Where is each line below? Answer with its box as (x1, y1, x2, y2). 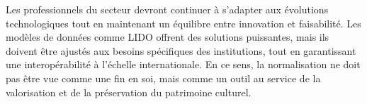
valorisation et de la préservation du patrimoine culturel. (6, 84, 252, 99)
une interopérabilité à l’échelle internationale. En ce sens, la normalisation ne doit (6, 57, 361, 72)
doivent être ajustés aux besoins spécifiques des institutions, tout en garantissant (6, 43, 356, 58)
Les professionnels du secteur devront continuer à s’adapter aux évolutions (6, 2, 329, 16)
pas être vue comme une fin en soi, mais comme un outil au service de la (6, 70, 321, 85)
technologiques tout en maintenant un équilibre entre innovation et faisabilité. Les (6, 15, 361, 30)
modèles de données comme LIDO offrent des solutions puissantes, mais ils (6, 30, 329, 44)
